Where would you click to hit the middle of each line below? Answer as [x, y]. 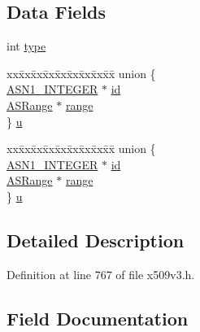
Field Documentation [98, 318]
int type [26, 46]
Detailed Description [96, 240]
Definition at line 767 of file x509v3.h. [101, 274]
